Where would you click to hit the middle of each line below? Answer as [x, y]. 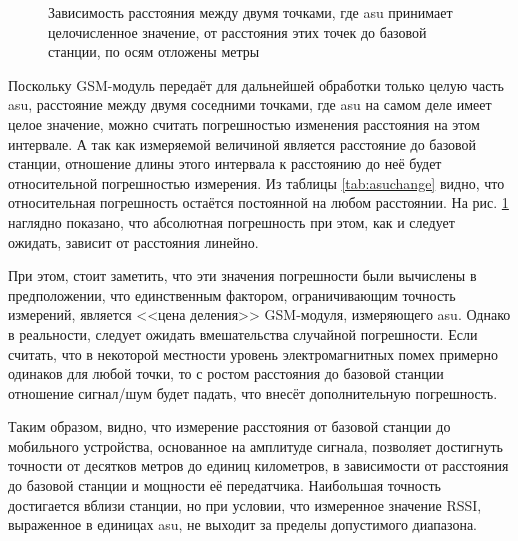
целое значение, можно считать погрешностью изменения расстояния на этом [244, 123]
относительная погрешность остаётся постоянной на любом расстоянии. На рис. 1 [258, 202]
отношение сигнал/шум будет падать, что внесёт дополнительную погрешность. [253, 392]
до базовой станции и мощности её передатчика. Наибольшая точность [224, 485]
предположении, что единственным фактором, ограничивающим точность [232, 294]
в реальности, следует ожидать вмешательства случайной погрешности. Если [243, 333]
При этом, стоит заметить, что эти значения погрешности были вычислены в [242, 275]
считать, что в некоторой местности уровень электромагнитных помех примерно [253, 353]
